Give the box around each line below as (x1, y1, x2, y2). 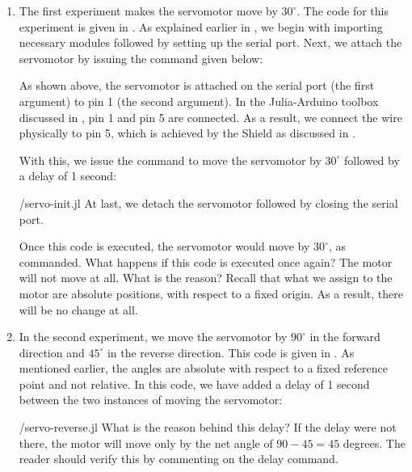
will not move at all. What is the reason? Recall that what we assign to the (19, 269, 393, 286)
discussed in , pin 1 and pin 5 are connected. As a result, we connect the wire (19, 108, 402, 125)
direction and (19, 343, 85, 360)
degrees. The (343, 434, 406, 451)
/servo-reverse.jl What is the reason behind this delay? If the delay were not (19, 419, 397, 436)
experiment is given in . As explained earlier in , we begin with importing (19, 18, 383, 35)
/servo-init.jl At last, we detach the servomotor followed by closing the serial (19, 194, 398, 211)
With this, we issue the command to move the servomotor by (19, 151, 322, 168)
